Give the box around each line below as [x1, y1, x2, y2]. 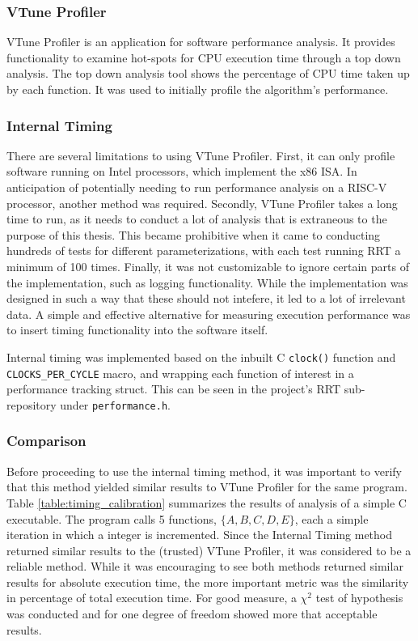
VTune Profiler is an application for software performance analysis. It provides [6, 33, 395, 50]
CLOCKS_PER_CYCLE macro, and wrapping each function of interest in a [6, 364, 354, 381]
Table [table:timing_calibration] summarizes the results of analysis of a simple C [6, 494, 407, 511]
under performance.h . [60, 396, 171, 413]
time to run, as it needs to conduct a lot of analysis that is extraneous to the [6, 210, 387, 227]
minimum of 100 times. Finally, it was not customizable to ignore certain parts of [6, 257, 409, 274]
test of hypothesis [315, 589, 403, 606]
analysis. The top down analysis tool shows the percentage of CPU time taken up [6, 65, 410, 82]
